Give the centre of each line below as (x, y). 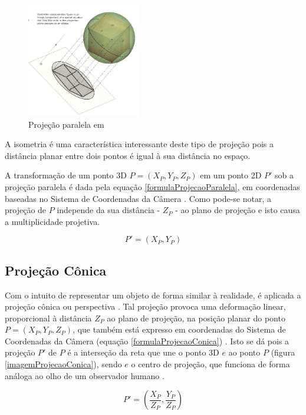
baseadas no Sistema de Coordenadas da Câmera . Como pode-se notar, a (138, 198)
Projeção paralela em (66, 124)
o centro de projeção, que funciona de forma (210, 364)
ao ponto (244, 352)
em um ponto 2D (231, 175)
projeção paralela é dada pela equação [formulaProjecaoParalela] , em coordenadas (152, 186)
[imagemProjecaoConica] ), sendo (63, 364)
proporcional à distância (48, 318)
